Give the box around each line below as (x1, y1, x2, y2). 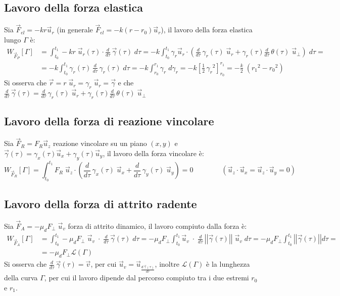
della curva (4, 272, 38, 283)
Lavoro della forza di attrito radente (4, 195, 197, 211)
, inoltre (155, 259, 179, 269)
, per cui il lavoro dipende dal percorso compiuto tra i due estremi (44, 272, 249, 283)
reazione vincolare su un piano (53, 138, 147, 149)
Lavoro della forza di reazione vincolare (4, 113, 214, 129)
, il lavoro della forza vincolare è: (103, 147, 204, 158)
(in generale (57, 24, 93, 35)
